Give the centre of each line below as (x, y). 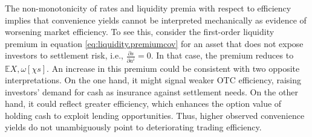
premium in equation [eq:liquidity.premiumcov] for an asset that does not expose (154, 43)
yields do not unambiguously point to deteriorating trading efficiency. (133, 127)
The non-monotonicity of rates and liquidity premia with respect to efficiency (148, 8)
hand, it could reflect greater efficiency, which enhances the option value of (143, 104)
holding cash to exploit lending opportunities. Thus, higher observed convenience (155, 115)
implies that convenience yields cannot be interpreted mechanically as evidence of (156, 20)
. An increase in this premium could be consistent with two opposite (173, 68)
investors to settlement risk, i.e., (64, 55)
